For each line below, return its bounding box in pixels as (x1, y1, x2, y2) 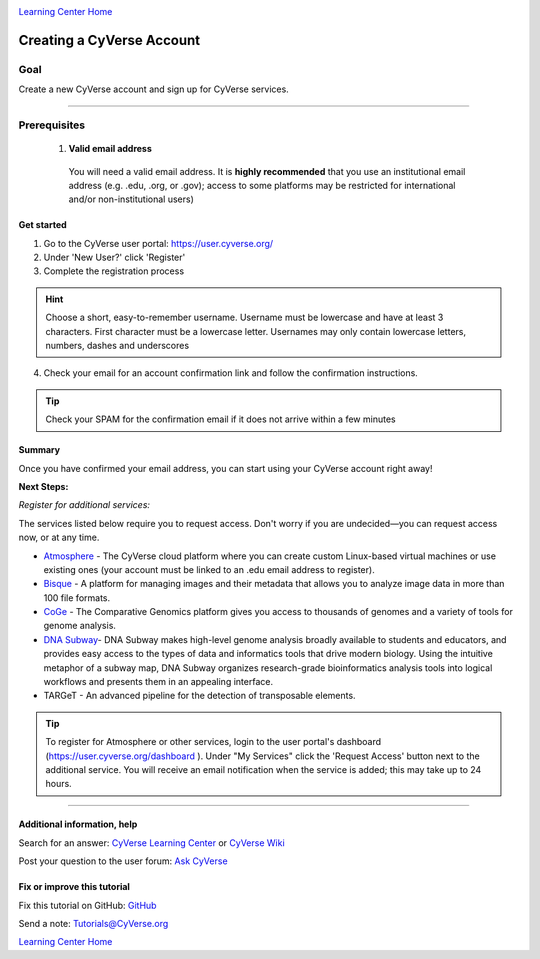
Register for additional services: (18, 499, 150, 511)
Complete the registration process (43, 265, 185, 277)
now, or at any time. (18, 531, 100, 544)
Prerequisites (18, 118, 85, 132)
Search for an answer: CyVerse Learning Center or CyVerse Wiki (18, 836, 285, 849)
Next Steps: (18, 480, 69, 492)
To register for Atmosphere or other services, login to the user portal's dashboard (45, 736, 382, 748)
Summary (18, 444, 60, 456)
